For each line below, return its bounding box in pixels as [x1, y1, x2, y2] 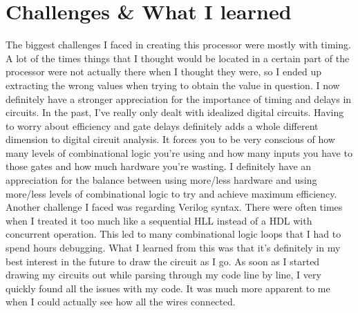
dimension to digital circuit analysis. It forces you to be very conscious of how [6, 132, 335, 146]
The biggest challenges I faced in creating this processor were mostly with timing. [6, 37, 351, 52]
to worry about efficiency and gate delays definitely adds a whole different [6, 118, 319, 133]
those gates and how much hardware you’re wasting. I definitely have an [6, 159, 312, 173]
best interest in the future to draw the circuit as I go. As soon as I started [6, 254, 320, 268]
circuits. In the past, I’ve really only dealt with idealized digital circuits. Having [6, 105, 344, 120]
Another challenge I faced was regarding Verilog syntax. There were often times [6, 200, 343, 214]
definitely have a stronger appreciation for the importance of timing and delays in [6, 91, 352, 106]
